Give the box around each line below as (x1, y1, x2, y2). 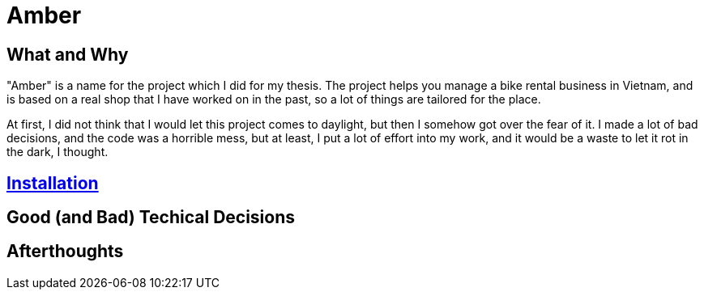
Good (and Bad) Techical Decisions (6, 207, 296, 228)
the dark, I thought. (6, 145, 109, 159)
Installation (6, 172, 99, 193)
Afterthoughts (6, 241, 124, 262)
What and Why (6, 44, 129, 65)
